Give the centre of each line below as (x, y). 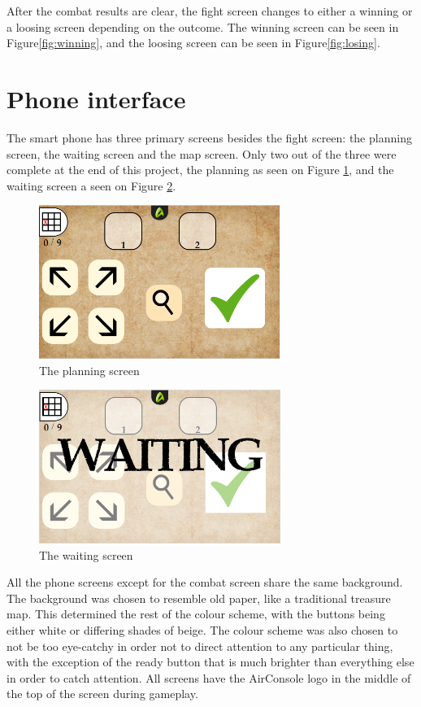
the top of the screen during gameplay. (102, 694)
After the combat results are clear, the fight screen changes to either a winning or (210, 11)
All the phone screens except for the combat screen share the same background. (205, 582)
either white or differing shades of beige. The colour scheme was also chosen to (202, 630)
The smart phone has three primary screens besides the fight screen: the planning (209, 137)
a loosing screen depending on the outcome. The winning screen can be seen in (203, 26)
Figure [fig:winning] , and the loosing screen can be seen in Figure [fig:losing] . (193, 43)
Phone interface (96, 98)
